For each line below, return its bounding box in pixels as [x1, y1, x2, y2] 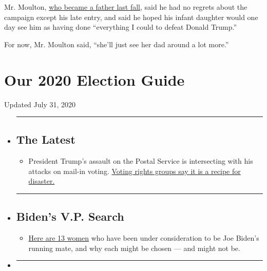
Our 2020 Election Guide [4, 69, 185, 90]
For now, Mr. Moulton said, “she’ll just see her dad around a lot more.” [4, 38, 229, 49]
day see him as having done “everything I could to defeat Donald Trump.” [4, 22, 237, 32]
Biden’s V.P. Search [16, 208, 124, 224]
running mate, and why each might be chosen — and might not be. [28, 242, 240, 253]
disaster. [28, 176, 55, 186]
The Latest [16, 131, 75, 147]
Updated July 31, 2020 [4, 99, 76, 109]
